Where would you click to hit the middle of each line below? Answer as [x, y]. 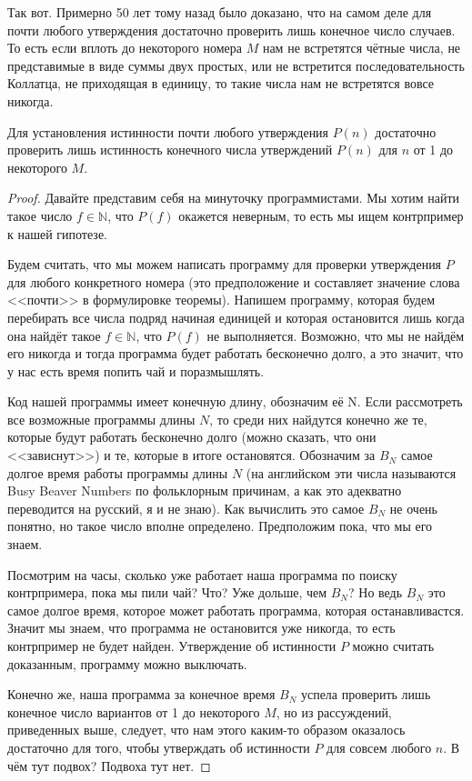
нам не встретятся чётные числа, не [362, 48]
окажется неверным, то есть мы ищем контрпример [321, 215]
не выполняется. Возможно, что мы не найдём [336, 335]
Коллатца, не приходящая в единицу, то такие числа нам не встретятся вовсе [221, 83]
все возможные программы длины [101, 419]
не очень [413, 508]
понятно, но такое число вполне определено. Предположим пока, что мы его [220, 526]
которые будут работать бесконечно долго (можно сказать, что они [192, 437]
